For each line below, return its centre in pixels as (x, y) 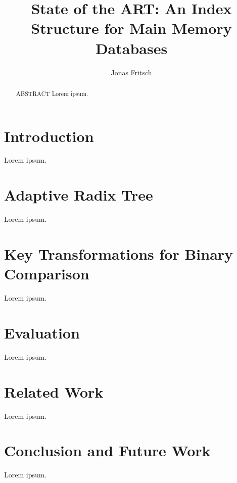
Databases (131, 48)
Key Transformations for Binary (119, 253)
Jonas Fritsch (131, 72)
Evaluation (42, 332)
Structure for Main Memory (131, 28)
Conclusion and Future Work (107, 450)
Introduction (49, 136)
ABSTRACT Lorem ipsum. (52, 93)
